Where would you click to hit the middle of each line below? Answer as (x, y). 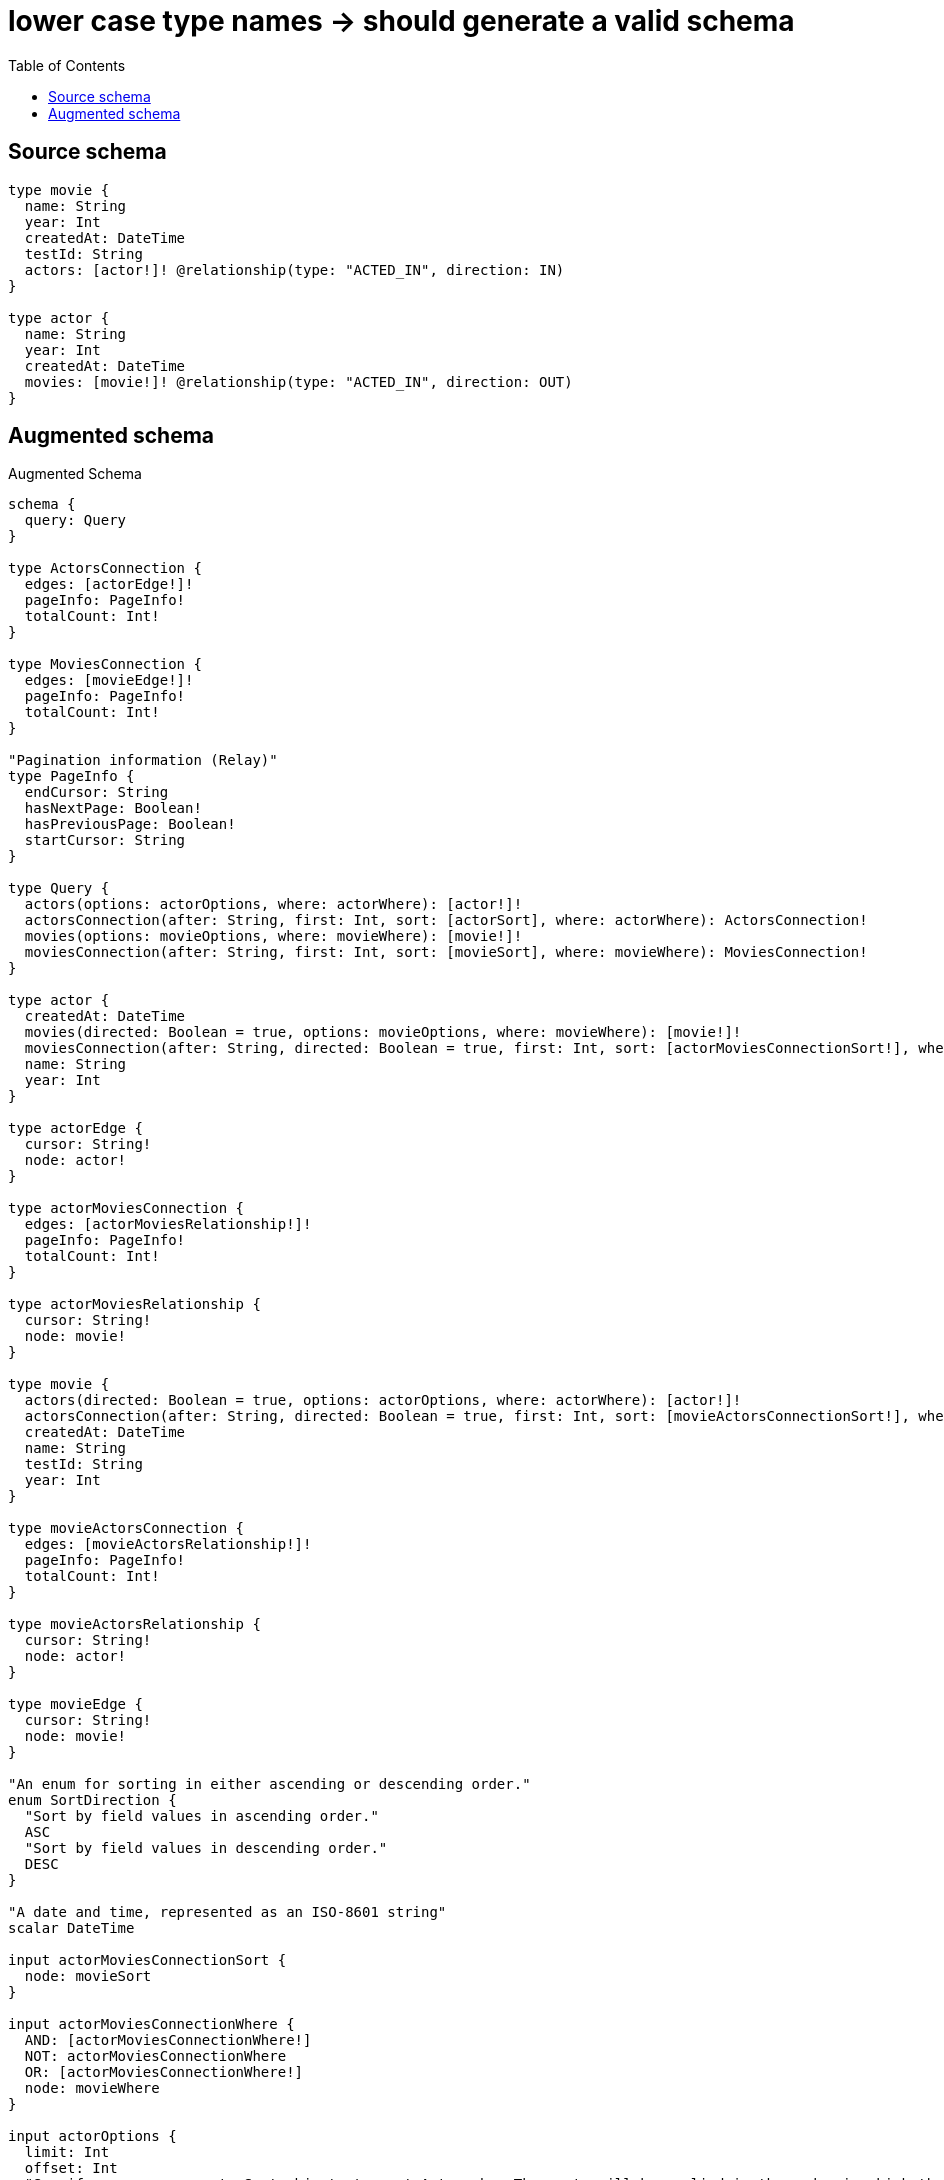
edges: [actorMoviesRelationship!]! (168, 1224)
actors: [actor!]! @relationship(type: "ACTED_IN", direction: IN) (294, 269)
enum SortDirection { (92, 1800)
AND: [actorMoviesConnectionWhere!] (168, 2040)
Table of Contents (67, 65)
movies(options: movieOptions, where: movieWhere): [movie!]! (273, 936)
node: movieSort (88, 1976)
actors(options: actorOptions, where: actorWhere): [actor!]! (273, 904)
